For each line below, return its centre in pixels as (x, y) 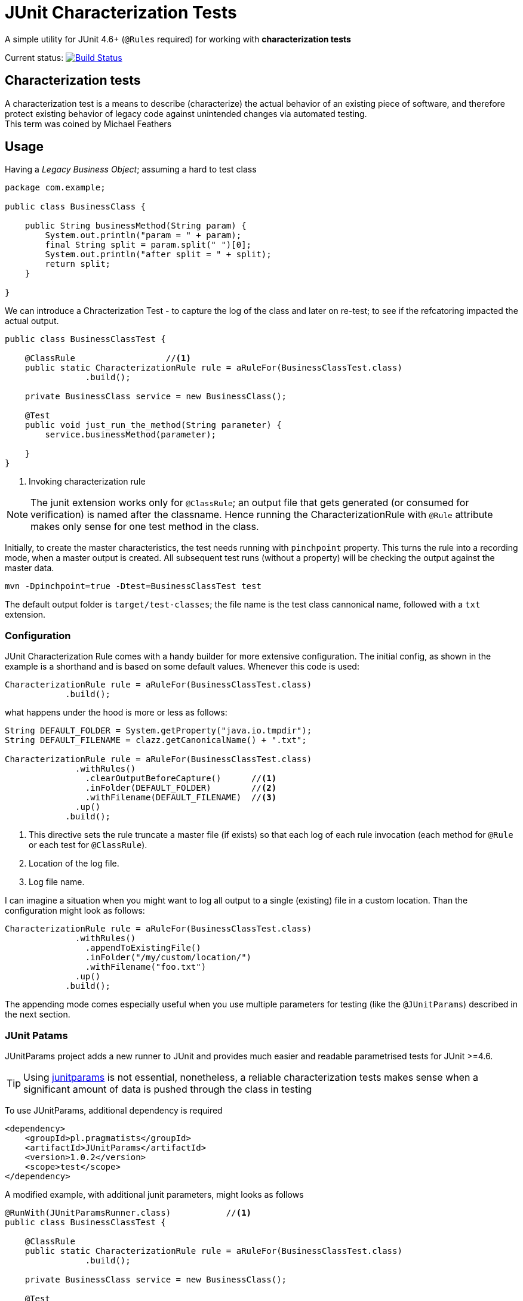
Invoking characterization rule (87, 482)
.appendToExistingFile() (143, 948)
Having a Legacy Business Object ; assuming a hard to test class (131, 169)
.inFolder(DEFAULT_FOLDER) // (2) (181, 788)
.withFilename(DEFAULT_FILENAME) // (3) (181, 798)
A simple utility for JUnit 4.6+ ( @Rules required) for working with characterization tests (178, 39)
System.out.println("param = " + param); (143, 235)
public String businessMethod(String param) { (136, 226)
